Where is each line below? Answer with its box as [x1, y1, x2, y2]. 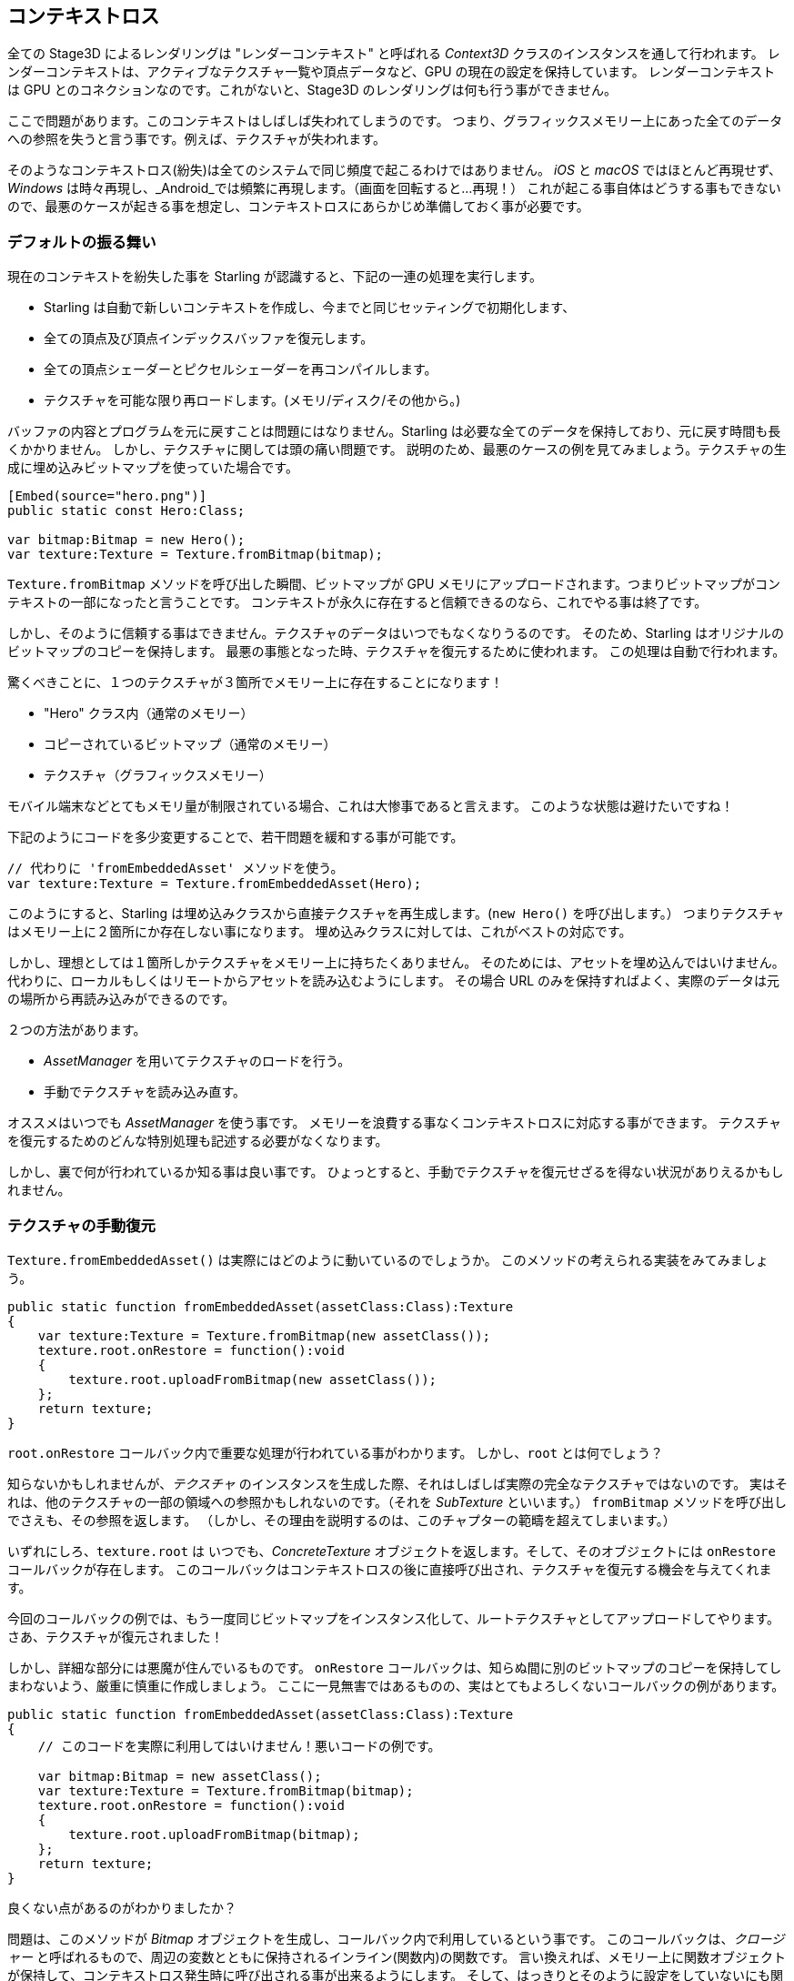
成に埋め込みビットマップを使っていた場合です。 [7, 460, 298, 476]
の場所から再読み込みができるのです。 [7, 991, 236, 1007]
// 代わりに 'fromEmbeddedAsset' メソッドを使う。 [7, 861, 344, 876]
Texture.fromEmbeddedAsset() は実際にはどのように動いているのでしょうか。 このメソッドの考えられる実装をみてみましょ [7, 1251, 769, 1268]
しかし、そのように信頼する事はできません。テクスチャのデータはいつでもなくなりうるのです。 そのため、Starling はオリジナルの [7, 625, 785, 642]
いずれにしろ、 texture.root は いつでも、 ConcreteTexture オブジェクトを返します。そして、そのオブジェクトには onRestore [7, 1542, 776, 1559]
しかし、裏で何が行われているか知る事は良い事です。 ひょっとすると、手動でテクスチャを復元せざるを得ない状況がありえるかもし [7, 1164, 784, 1180]
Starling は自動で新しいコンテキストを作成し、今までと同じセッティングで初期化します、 [44, 299, 576, 316]
